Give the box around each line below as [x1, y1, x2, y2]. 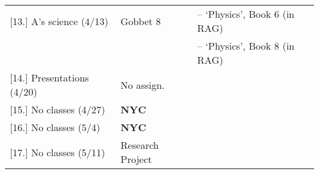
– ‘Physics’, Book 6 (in [197, 7, 294, 21]
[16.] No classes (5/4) [10, 120, 101, 134]
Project [120, 152, 152, 166]
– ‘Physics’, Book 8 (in [197, 39, 294, 53]
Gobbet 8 [120, 13, 161, 28]
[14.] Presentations [10, 70, 89, 85]
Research [120, 138, 159, 152]
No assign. [120, 77, 165, 92]
